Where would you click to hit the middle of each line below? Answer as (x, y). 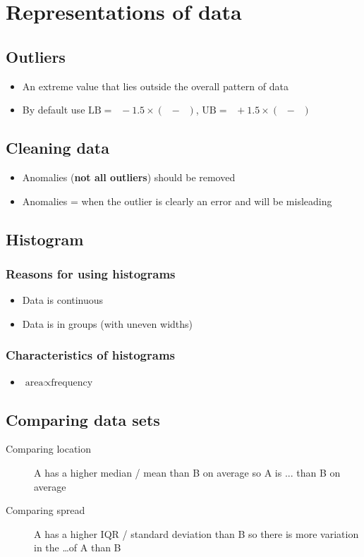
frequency (72, 382)
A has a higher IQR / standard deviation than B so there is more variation (196, 533)
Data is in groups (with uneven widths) (108, 323)
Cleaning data (57, 148)
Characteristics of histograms (91, 355)
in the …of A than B (78, 547)
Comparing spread (45, 510)
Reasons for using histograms (91, 273)
